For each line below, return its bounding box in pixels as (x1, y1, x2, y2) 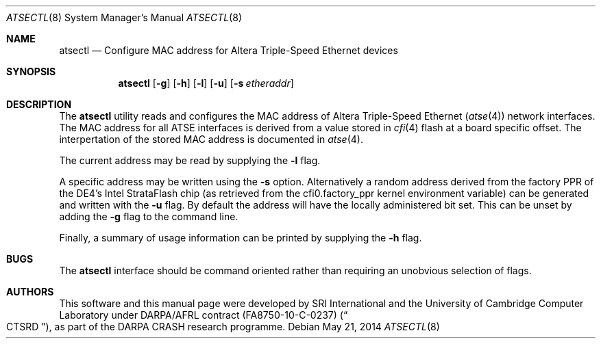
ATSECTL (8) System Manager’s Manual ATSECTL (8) (6, 12, 242, 23)
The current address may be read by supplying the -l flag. (59, 155, 321, 166)
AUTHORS (6, 286, 54, 297)
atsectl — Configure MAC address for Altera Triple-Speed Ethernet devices (59, 44, 398, 56)
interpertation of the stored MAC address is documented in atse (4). (59, 133, 363, 145)
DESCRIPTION (6, 98, 72, 110)
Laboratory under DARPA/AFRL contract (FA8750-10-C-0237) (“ (59, 309, 348, 321)
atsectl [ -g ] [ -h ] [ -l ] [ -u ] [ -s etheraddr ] (118, 77, 294, 89)
